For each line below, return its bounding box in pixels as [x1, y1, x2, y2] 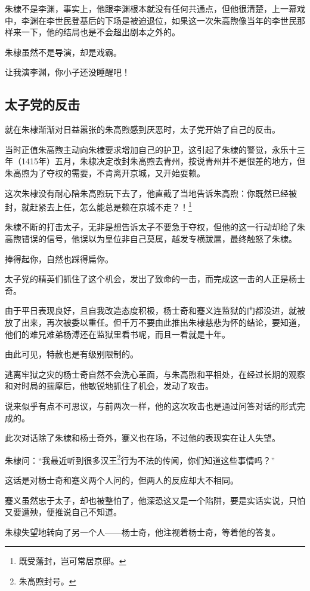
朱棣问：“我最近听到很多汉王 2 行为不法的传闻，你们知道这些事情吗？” [5, 452, 275, 466]
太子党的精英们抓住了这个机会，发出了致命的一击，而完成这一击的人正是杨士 [5, 272, 305, 285]
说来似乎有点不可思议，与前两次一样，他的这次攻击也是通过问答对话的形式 [5, 399, 297, 412]
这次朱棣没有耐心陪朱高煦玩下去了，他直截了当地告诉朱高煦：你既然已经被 [5, 186, 297, 199]
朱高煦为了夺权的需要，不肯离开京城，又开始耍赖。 [5, 166, 205, 179]
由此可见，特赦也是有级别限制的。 [5, 348, 138, 360]
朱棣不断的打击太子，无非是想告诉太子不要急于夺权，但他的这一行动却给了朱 [5, 221, 305, 233]
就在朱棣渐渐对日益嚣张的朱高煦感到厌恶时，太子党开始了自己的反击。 [5, 123, 280, 136]
